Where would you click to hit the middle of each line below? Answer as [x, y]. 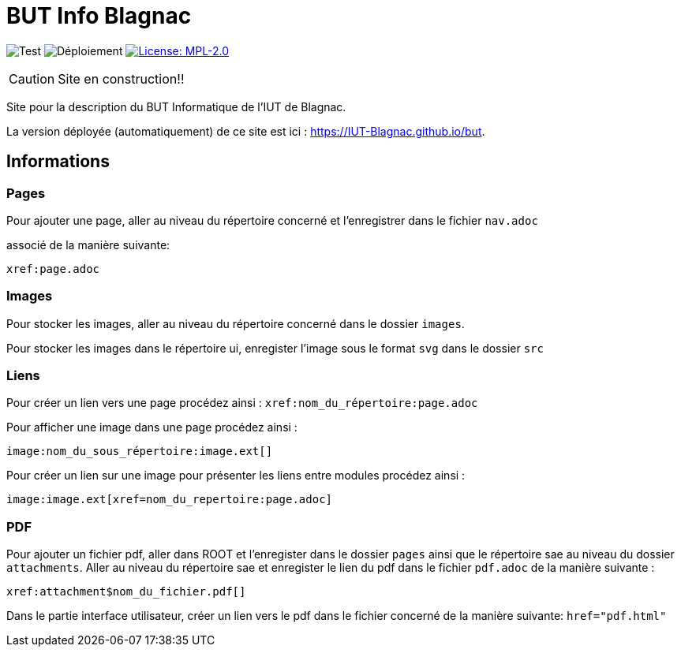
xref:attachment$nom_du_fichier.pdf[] [126, 592]
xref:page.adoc [53, 269]
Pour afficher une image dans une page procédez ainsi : [152, 427]
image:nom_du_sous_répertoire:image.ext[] [140, 452]
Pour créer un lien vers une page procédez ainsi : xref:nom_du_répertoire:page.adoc [242, 403]
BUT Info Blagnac [99, 16]
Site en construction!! [121, 78]
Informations [58, 162]
